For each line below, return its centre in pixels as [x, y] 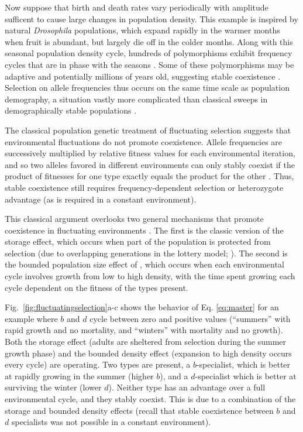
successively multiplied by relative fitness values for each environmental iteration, [150, 153]
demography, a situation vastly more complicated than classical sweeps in [136, 99]
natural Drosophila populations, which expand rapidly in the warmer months [142, 30]
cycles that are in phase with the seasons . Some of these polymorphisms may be [149, 64]
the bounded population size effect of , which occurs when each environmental [144, 264]
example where [31, 318]
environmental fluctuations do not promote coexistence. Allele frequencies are [144, 141]
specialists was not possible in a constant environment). [111, 422]
